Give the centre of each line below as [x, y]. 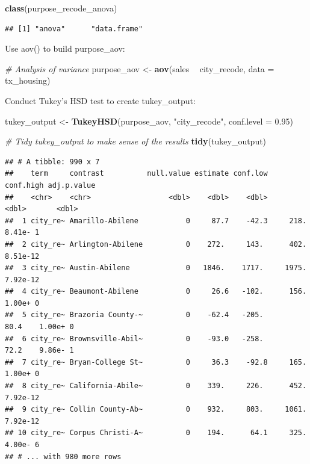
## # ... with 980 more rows [63, 456]
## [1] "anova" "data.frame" [74, 29]
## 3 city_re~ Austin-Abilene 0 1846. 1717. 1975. [156, 268]
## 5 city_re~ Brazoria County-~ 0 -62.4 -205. [134, 315]
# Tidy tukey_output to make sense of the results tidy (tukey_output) [136, 141]
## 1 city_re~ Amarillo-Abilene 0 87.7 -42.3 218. [156, 221]
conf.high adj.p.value [50, 185]
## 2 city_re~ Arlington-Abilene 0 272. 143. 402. [156, 244]
